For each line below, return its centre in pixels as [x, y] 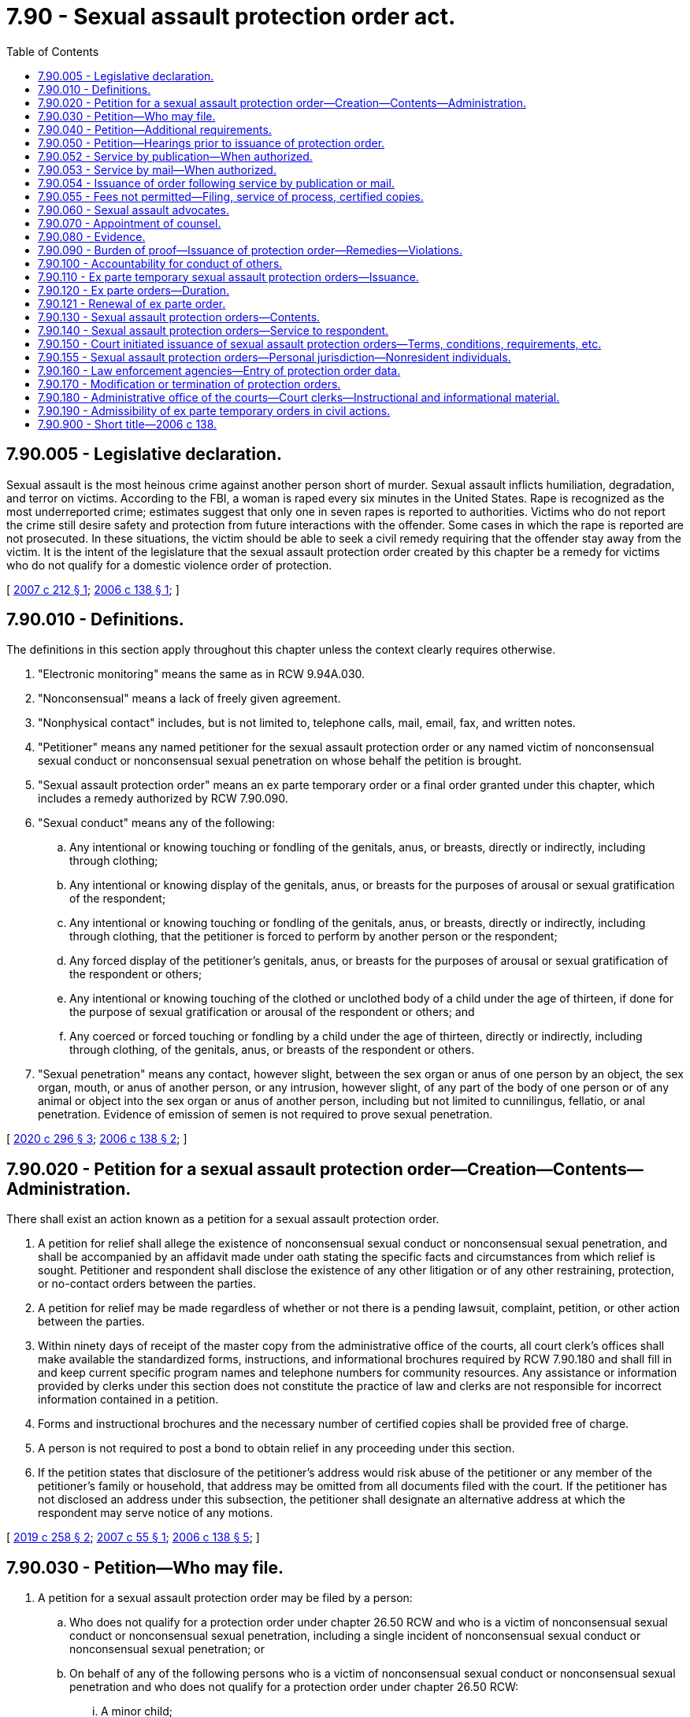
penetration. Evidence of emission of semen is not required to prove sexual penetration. [265, 1114]
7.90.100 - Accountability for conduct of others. [160, 263]
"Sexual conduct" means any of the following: [157, 823]
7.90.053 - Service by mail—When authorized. [157, 169]
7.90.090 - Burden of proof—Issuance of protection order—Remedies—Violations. [250, 250]
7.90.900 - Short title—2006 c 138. [128, 424]
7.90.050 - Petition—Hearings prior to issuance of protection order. [211, 143]
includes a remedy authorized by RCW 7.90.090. [163, 799]
